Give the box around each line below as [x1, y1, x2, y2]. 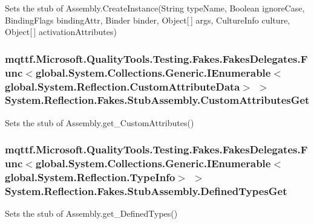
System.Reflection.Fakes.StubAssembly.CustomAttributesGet [5, 92, 310, 107]
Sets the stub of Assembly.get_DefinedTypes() [5, 207, 178, 220]
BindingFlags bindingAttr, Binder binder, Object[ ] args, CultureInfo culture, [5, 13, 290, 26]
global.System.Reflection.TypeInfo [5, 170, 175, 185]
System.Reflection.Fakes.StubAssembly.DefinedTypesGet [5, 184, 287, 199]
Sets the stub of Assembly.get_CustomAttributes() [5, 116, 194, 129]
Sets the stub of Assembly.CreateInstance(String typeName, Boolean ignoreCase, [5, 2, 305, 14]
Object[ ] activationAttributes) [5, 25, 117, 38]
